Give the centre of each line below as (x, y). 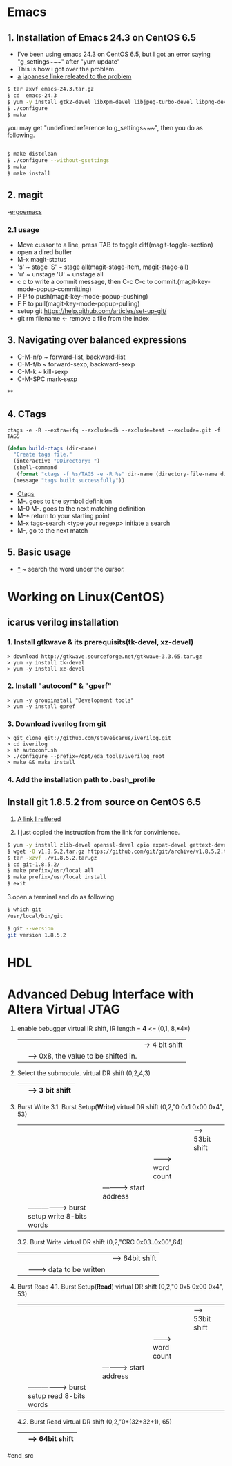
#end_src (20, 1455)
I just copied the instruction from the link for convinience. (98, 832)
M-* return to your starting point (64, 515)
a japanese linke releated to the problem (74, 76)
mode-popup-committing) (54, 289)
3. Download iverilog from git (57, 723)
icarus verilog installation (63, 622)
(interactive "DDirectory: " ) (57, 461)
